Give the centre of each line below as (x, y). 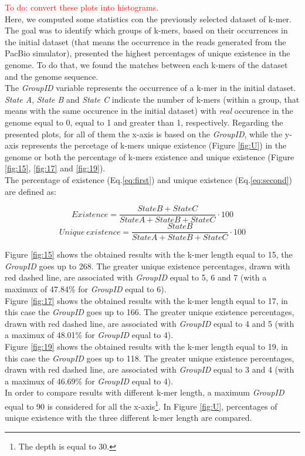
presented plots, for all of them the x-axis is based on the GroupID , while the (144, 134)
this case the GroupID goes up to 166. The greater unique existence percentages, (150, 312)
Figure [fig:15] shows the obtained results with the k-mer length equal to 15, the (149, 254)
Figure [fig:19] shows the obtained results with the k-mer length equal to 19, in (146, 346)
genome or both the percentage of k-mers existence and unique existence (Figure (150, 156)
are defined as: (31, 191)
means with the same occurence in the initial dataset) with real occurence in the (149, 111)
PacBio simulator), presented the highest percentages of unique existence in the (148, 53)
